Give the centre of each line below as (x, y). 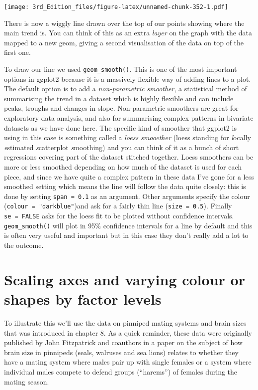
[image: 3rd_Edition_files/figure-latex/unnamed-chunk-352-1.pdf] (116, 7)
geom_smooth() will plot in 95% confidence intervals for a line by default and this (128, 225)
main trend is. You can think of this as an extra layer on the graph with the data (128, 33)
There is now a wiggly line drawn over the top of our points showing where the (124, 23)
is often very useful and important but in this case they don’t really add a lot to (126, 235)
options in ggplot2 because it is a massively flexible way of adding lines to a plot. (128, 79)
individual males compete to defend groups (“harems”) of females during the (121, 371)
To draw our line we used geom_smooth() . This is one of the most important (121, 69)
